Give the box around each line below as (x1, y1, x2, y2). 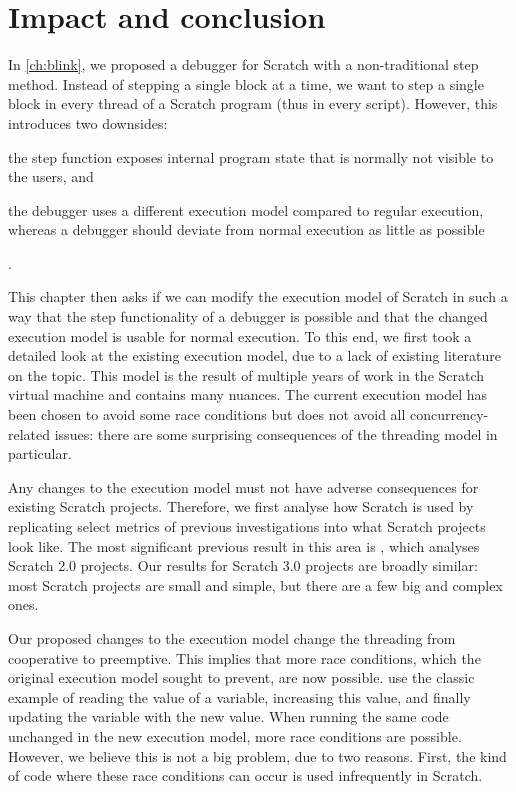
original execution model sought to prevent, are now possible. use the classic (8, 667, 475, 688)
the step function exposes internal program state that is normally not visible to (8, 146, 494, 167)
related (8, 423, 51, 444)
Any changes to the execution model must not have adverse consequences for (8, 476, 479, 497)
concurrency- (410, 404, 489, 425)
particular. (8, 443, 72, 464)
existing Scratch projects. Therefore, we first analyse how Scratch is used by (8, 496, 474, 517)
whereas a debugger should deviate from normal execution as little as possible (8, 219, 485, 240)
